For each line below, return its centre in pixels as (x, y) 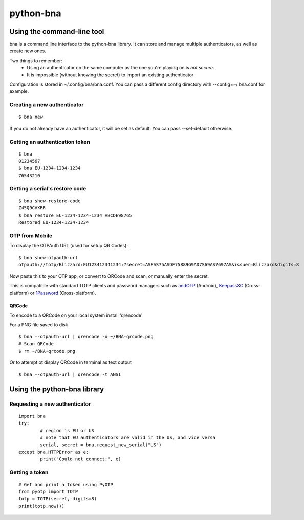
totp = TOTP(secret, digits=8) (58, 499)
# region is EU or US (67, 430)
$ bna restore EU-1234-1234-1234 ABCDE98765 (75, 215)
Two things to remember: (36, 60)
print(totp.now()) (42, 506)
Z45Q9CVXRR (32, 208)
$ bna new (31, 117)
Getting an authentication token (50, 142)
